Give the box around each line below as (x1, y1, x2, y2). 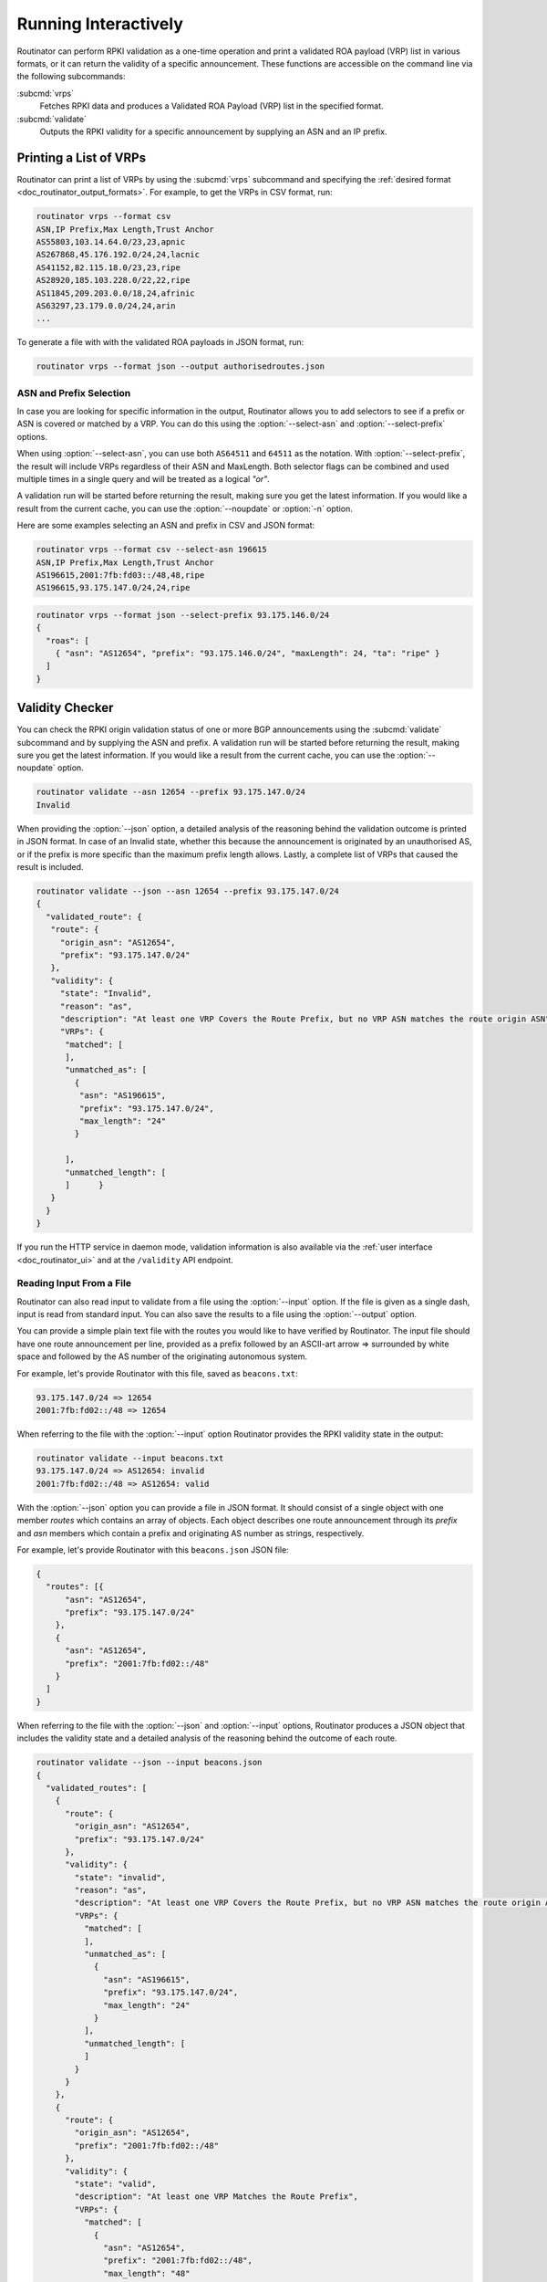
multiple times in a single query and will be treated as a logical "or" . (16, 473, 271, 484)
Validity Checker (16, 700, 114, 716)
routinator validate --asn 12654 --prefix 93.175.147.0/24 (36, 787, 305, 798)
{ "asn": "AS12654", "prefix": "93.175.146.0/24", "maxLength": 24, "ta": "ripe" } (55, 648, 440, 659)
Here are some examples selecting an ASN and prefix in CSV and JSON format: (16, 520, 315, 531)
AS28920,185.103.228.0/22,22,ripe (36, 275, 191, 286)
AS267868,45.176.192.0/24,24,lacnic (36, 249, 201, 260)
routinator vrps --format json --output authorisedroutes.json (36, 361, 325, 372)
